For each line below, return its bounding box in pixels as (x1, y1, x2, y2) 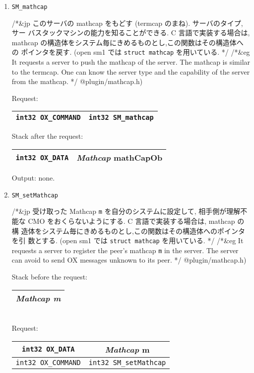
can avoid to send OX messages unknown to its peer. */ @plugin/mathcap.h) (11, 255, 247, 265)
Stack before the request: (11, 272, 88, 282)
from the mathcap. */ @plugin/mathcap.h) (11, 76, 143, 87)
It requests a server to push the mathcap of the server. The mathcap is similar (11, 57, 251, 67)
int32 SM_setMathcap (88, 358, 166, 367)
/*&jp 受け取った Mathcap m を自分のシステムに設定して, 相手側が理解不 (11, 206, 248, 216)
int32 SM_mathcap (88, 113, 154, 122)
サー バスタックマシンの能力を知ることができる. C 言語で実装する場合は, (11, 27, 250, 38)
